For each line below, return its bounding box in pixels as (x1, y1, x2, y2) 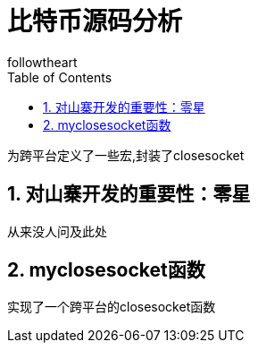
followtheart (7, 54, 78, 70)
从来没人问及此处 (7, 223, 107, 239)
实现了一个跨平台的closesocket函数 (7, 299, 216, 315)
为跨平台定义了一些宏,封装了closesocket (7, 147, 245, 163)
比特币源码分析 (7, 6, 183, 37)
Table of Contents (7, 69, 112, 85)
